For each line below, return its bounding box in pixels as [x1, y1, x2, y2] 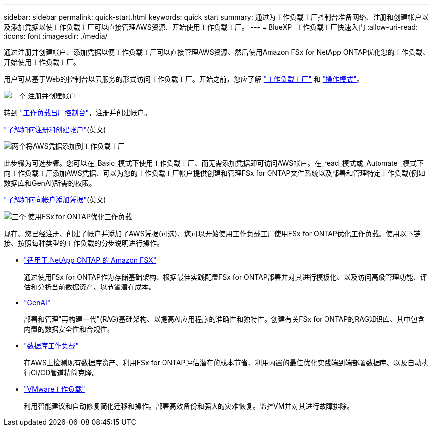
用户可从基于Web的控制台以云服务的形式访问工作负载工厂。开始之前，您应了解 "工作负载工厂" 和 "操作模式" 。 [4, 75, 364, 83]
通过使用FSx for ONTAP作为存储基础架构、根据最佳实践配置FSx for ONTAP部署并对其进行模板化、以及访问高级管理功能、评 [24, 273, 427, 281]
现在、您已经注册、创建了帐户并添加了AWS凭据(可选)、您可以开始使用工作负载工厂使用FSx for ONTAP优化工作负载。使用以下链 [4, 229, 421, 238]
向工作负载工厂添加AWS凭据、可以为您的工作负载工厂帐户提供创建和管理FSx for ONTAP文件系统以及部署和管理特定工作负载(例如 [4, 169, 425, 177]
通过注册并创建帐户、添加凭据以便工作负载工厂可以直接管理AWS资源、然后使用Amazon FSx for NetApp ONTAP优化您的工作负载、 [4, 48, 430, 56]
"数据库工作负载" [24, 341, 79, 350]
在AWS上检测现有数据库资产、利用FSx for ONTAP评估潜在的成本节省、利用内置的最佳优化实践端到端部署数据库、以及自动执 [24, 358, 429, 367]
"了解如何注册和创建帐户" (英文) [4, 125, 106, 134]
